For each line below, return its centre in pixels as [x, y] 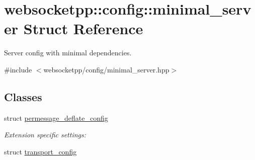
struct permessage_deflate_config [56, 117]
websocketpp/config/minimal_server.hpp [106, 69]
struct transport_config [40, 151]
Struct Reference [83, 28]
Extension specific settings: [45, 135]
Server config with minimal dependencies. [68, 53]
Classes [23, 96]
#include [18, 69]
